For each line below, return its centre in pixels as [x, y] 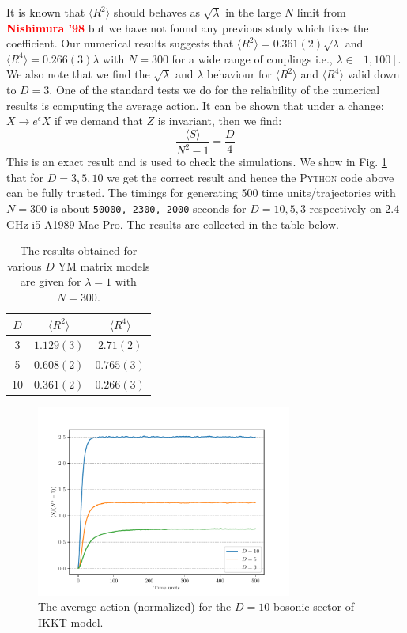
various [24, 265]
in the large [253, 12]
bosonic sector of [313, 606]
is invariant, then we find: [220, 121]
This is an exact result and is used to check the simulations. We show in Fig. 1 [197, 162]
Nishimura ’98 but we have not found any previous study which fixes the [188, 27]
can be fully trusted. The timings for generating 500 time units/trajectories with [201, 193]
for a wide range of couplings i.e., [252, 58]
